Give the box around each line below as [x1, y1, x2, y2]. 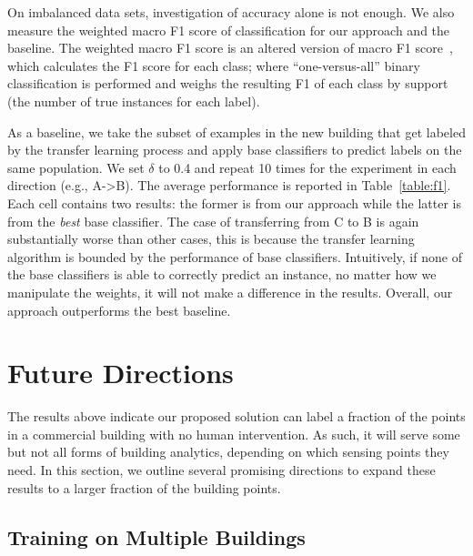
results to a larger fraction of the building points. [7, 478, 281, 497]
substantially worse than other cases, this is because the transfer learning [7, 229, 415, 248]
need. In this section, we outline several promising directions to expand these [7, 460, 436, 479]
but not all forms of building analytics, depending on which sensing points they [7, 442, 449, 461]
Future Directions [7, 354, 234, 391]
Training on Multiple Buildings [7, 522, 306, 551]
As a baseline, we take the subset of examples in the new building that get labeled [7, 122, 466, 141]
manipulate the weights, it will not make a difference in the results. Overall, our [7, 282, 453, 301]
